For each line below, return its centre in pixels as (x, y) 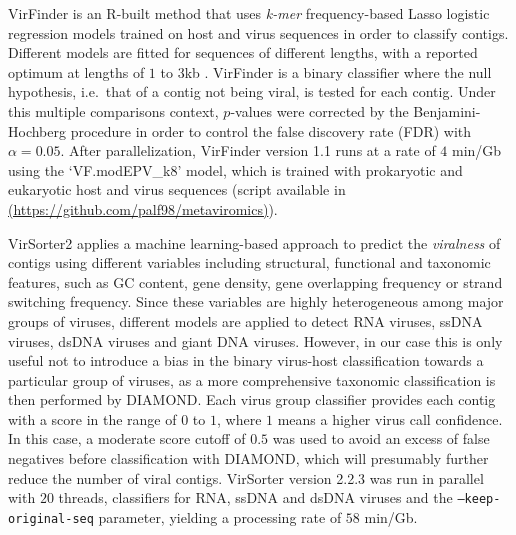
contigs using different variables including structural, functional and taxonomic (249, 262)
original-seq (51, 518)
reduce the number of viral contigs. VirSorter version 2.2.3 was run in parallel (246, 477)
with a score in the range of (92, 418)
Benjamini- (447, 110)
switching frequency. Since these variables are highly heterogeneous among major (256, 301)
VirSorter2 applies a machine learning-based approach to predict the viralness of (254, 242)
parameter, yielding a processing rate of (220, 516)
